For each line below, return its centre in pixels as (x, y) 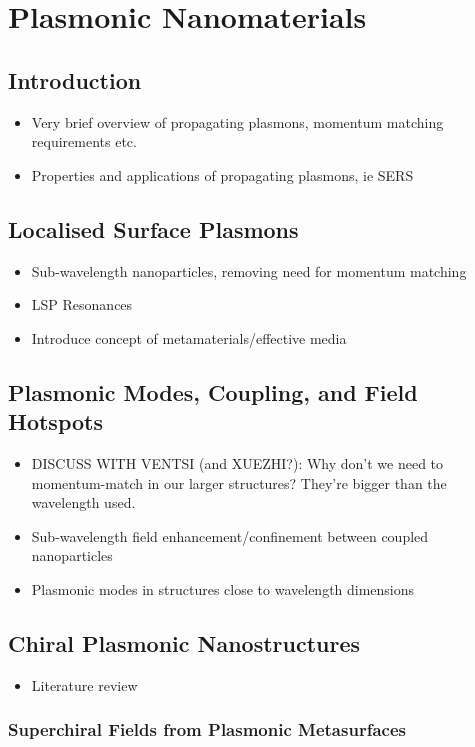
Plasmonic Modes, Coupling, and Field (213, 391)
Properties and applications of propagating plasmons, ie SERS (222, 174)
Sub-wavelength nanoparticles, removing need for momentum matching (249, 270)
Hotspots (55, 421)
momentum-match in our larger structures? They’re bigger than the (239, 482)
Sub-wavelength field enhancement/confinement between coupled (230, 535)
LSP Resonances (82, 304)
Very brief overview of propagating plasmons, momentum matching (237, 121)
